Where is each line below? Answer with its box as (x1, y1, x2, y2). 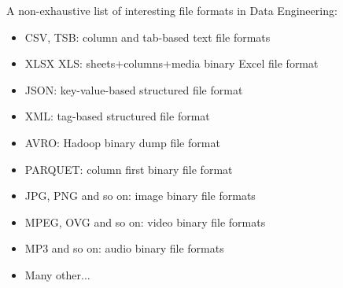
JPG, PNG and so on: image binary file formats (24, 187, 256, 204)
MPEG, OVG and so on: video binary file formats (24, 213, 266, 230)
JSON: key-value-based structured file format (24, 81, 243, 98)
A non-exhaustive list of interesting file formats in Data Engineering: (6, 2, 337, 18)
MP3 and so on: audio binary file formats (24, 240, 224, 257)
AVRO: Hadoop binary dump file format (24, 134, 220, 150)
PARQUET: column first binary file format (24, 161, 233, 177)
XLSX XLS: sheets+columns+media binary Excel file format (24, 55, 319, 72)
